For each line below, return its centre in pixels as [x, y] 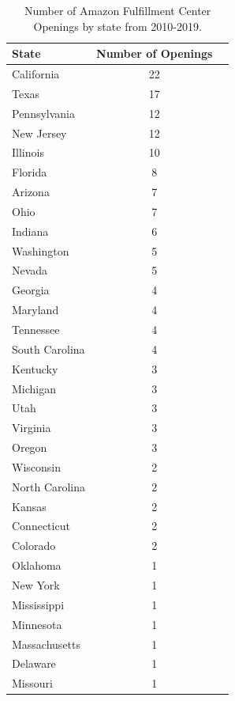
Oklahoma [37, 565]
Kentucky [35, 368]
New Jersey [39, 133]
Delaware [34, 663]
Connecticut [41, 526]
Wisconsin [36, 466]
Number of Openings [155, 53]
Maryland [35, 310]
